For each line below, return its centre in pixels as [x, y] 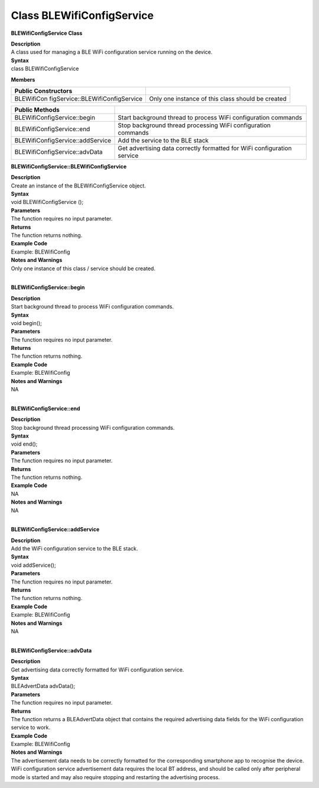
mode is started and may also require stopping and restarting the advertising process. [115, 777]
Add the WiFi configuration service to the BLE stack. [74, 549]
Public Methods [37, 109]
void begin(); [27, 323]
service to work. [30, 728]
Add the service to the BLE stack [163, 140]
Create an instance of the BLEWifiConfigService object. [78, 186]
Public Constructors [43, 90]
